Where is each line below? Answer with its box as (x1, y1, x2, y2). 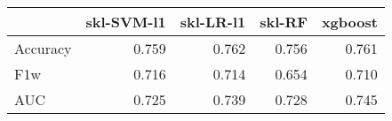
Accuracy (14, 38, 72, 58)
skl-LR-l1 (180, 11, 246, 32)
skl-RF (260, 11, 308, 32)
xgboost (321, 11, 378, 32)
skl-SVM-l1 (85, 11, 166, 32)
